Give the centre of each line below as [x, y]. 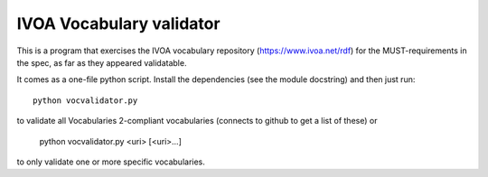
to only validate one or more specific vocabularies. [111, 162]
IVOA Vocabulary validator [118, 23]
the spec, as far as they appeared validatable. [102, 62]
